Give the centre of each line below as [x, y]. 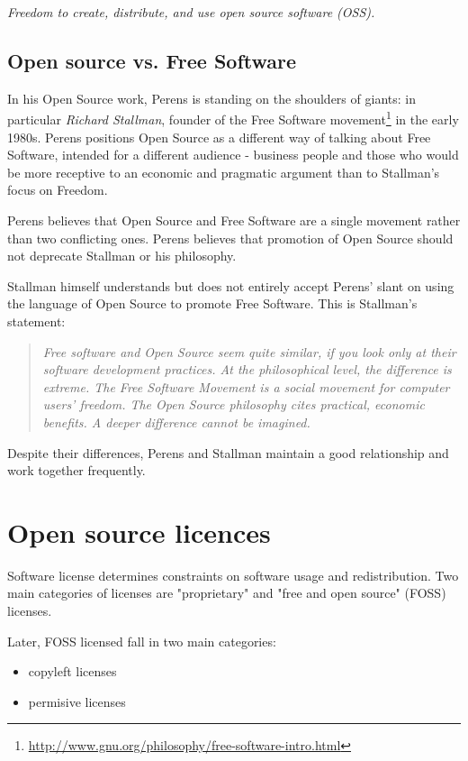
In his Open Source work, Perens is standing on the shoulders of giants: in [211, 98]
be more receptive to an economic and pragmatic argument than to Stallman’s [224, 172]
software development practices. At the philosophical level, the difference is [247, 369]
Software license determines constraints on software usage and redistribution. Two [233, 575]
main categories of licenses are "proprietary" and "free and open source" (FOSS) [227, 593]
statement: [36, 321]
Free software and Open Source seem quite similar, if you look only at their [249, 351]
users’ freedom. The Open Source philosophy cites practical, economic [234, 404]
